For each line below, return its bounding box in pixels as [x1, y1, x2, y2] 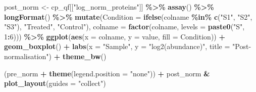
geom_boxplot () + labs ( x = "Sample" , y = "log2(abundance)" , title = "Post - [4, 41, 251, 52]
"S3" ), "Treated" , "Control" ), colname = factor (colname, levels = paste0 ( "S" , [4, 21, 245, 32]
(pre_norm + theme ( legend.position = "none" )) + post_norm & [4, 68, 210, 78]
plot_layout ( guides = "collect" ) [4, 78, 106, 88]
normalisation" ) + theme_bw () [4, 51, 107, 61]
